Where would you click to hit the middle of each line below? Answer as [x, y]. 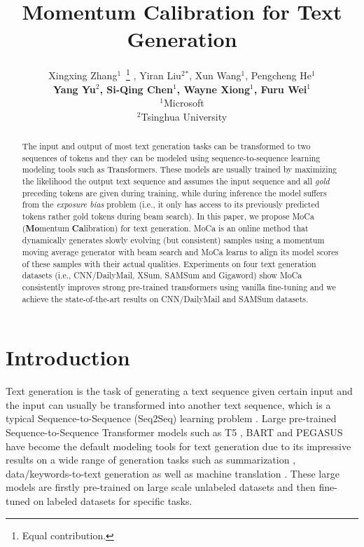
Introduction [68, 357]
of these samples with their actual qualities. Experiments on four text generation [169, 263]
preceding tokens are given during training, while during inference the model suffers [174, 193]
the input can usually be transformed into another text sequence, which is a [168, 404]
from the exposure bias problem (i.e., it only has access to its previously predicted [171, 204]
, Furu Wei [280, 89]
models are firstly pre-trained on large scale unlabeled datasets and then [161, 487]
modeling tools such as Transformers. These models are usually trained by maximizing [180, 169]
